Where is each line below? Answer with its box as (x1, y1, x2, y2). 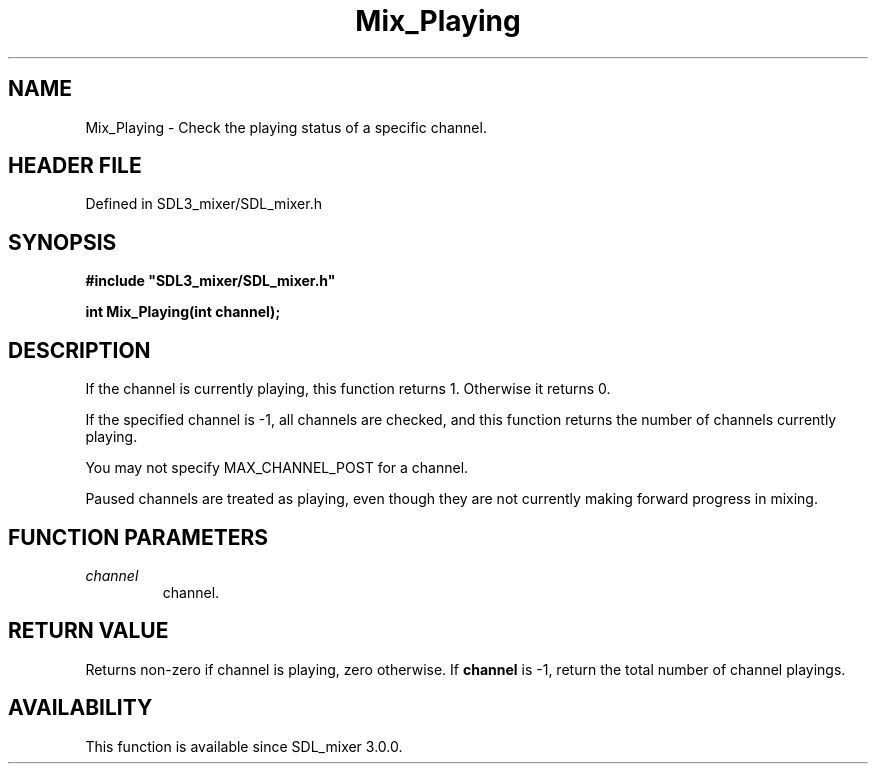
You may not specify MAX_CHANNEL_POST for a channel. (85, 459, 469, 477)
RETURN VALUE (8, 618, 169, 644)
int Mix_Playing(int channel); (85, 303, 281, 321)
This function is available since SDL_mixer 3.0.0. (85, 737, 403, 755)
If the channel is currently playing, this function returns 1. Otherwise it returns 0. (85, 380, 611, 398)
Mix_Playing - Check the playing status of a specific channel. (85, 118, 487, 136)
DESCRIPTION (8, 337, 151, 363)
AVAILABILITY (8, 695, 153, 721)
